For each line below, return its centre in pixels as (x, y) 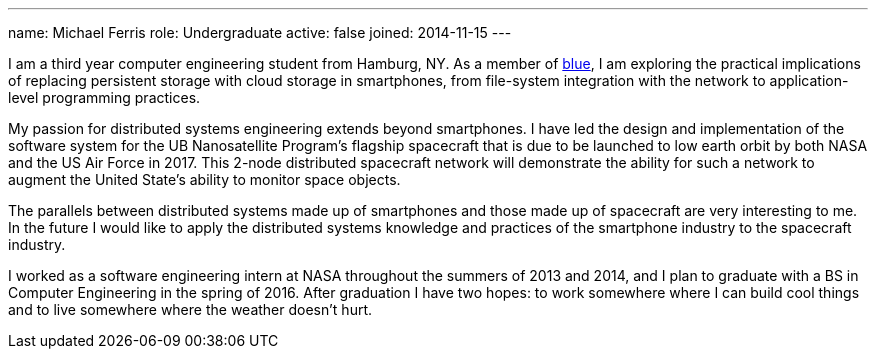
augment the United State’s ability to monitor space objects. (204, 179)
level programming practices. (104, 97)
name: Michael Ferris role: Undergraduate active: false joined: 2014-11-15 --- (260, 32)
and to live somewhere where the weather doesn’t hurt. (190, 309)
